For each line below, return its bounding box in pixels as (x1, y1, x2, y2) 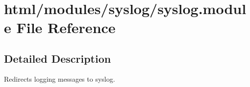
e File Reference (4, 17, 116, 37)
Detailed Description (4, 51, 111, 66)
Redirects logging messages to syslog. (4, 73, 115, 84)
